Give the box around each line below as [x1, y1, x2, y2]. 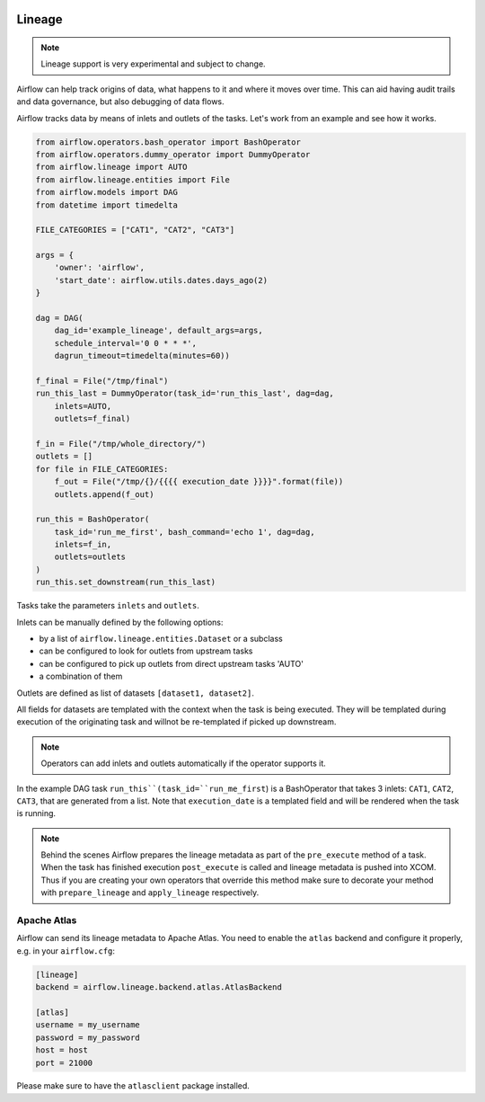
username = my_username [35, 1020, 141, 1030]
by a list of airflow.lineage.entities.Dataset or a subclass [39, 634, 283, 644]
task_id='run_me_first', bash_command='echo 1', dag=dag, [54, 527, 315, 537]
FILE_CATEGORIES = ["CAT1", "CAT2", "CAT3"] [35, 225, 235, 236]
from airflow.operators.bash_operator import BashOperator [35, 137, 301, 147]
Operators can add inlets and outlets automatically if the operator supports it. [40, 758, 327, 769]
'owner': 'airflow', [54, 262, 145, 273]
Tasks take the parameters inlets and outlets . [16, 600, 199, 611]
